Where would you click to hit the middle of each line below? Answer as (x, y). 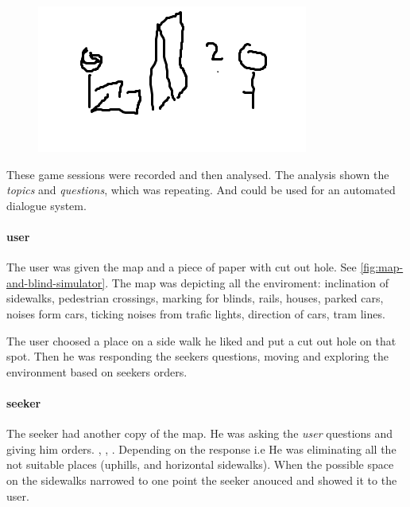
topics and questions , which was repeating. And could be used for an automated (201, 190)
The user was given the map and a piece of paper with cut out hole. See (182, 267)
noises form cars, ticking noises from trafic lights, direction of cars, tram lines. (196, 313)
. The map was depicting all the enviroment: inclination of (247, 282)
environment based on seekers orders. (97, 371)
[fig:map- (382, 267)
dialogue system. (46, 205)
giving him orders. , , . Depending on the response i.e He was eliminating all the (201, 448)
